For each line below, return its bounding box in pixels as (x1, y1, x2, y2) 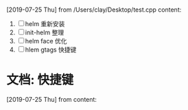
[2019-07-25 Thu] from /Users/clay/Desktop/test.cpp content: (6, 5, 182, 14)
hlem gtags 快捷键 (25, 45, 77, 54)
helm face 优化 (25, 37, 67, 45)
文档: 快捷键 (6, 72, 73, 88)
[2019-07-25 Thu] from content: (6, 96, 97, 104)
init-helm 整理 (25, 28, 64, 36)
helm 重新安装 (25, 20, 65, 28)
